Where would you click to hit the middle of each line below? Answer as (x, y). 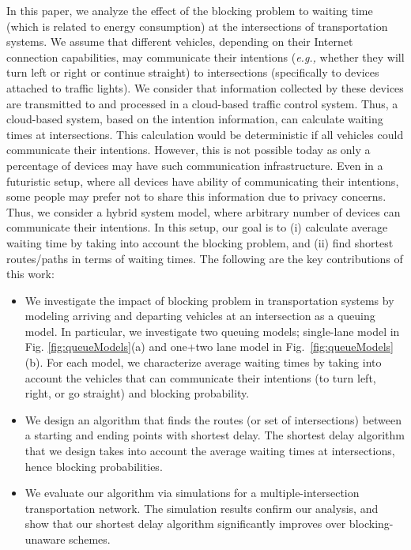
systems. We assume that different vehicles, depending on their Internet (180, 41)
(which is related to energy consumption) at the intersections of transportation (197, 26)
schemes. (90, 539)
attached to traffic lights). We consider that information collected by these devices (205, 87)
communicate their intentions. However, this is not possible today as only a (189, 150)
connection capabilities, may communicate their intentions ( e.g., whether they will (205, 57)
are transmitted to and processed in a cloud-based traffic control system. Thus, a (202, 103)
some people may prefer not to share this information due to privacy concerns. (196, 196)
